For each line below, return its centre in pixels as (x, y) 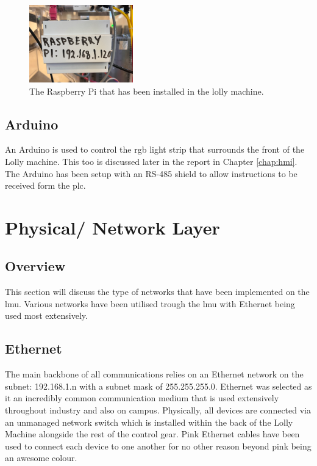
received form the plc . (45, 185)
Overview (35, 266)
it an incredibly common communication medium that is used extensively (142, 398)
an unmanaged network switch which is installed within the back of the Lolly (149, 422)
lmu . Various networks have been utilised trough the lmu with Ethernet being (150, 303)
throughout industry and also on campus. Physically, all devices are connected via (158, 410)
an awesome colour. (41, 458)
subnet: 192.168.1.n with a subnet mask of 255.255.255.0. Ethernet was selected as (158, 386)
